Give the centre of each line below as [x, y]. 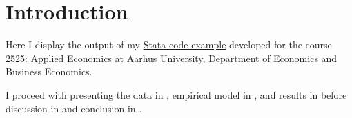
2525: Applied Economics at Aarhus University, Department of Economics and [172, 58]
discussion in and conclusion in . [74, 108]
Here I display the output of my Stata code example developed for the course [169, 45]
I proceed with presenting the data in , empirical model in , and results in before [176, 94]
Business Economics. [49, 71]
